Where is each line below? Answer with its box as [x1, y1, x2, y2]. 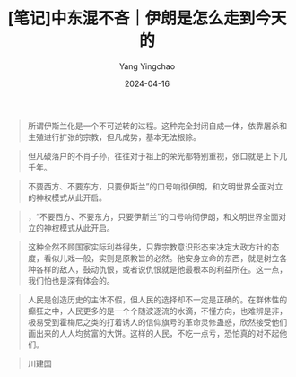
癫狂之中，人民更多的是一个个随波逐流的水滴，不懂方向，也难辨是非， [27, 305, 288, 316]
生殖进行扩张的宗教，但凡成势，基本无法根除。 [27, 131, 201, 142]
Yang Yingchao [118, 60, 176, 72]
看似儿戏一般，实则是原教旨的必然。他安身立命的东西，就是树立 [43, 252, 280, 263]
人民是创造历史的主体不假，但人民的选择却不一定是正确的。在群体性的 [27, 294, 288, 305]
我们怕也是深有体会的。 [27, 275, 115, 285]
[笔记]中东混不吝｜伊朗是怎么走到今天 [7, 8, 287, 29]
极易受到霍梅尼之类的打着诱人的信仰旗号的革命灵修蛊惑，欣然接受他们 [27, 316, 288, 328]
